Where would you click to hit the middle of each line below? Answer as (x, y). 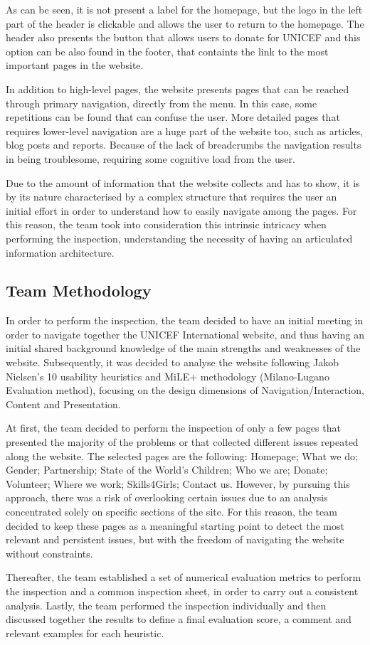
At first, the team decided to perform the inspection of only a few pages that (173, 428)
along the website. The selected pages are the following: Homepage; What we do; (182, 455)
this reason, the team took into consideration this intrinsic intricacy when (166, 224)
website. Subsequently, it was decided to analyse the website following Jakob (173, 362)
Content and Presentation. (63, 404)
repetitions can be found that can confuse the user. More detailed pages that (173, 117)
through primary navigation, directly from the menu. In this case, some (162, 103)
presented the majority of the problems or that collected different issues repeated (182, 442)
